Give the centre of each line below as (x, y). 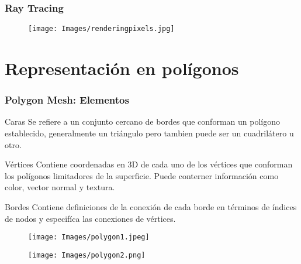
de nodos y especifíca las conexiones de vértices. (90, 218)
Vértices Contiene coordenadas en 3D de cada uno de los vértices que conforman (149, 164)
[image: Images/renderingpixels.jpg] (101, 29)
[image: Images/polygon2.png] (87, 255)
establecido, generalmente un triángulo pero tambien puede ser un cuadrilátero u (149, 133)
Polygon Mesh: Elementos (67, 100)
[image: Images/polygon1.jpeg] (89, 237)
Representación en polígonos (122, 68)
